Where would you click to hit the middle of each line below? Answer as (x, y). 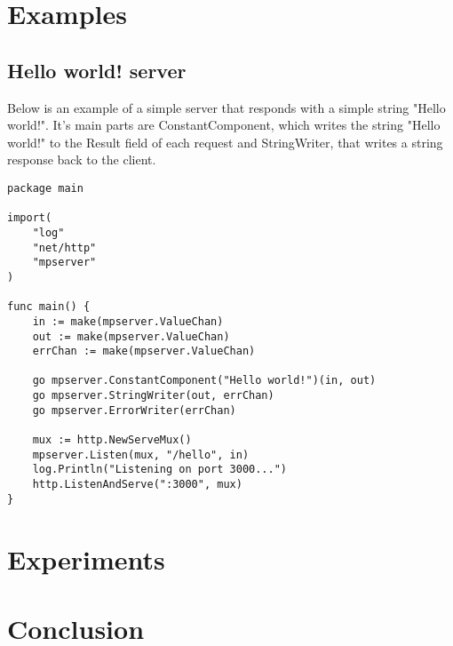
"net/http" (64, 247)
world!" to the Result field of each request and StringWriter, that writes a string (225, 142)
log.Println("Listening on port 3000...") (159, 470)
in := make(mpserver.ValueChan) (128, 321)
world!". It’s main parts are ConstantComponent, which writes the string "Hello (224, 125)
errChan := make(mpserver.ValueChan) (144, 351)
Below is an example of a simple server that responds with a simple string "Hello (226, 107)
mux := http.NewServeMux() (112, 440)
